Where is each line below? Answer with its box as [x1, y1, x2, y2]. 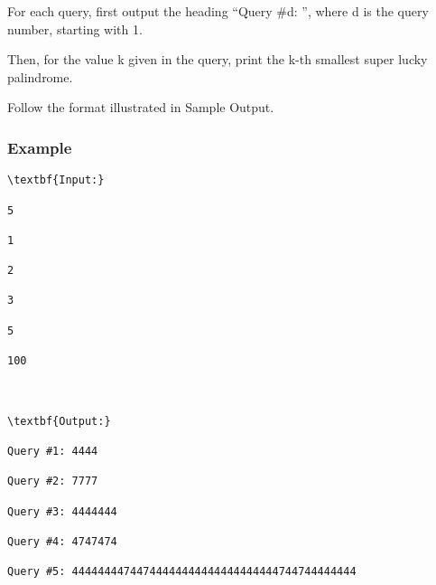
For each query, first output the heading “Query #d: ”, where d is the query [7, 2, 429, 20]
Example [7, 136, 72, 158]
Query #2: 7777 [7, 475, 98, 488]
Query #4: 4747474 [7, 534, 117, 548]
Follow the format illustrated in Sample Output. [7, 98, 274, 117]
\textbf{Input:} [7, 174, 105, 187]
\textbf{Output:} [7, 414, 111, 428]
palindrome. [7, 67, 73, 86]
